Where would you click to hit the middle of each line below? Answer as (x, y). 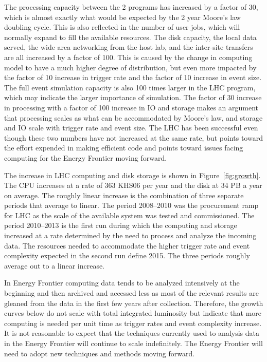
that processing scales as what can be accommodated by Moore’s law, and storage (133, 117)
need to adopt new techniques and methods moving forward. (100, 353)
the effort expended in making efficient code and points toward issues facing (124, 148)
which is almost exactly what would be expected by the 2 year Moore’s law (122, 17)
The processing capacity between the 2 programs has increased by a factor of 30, (131, 7)
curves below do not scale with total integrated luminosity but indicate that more (133, 313)
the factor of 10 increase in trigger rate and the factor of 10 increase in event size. (133, 77)
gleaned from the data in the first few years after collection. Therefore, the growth (134, 303)
